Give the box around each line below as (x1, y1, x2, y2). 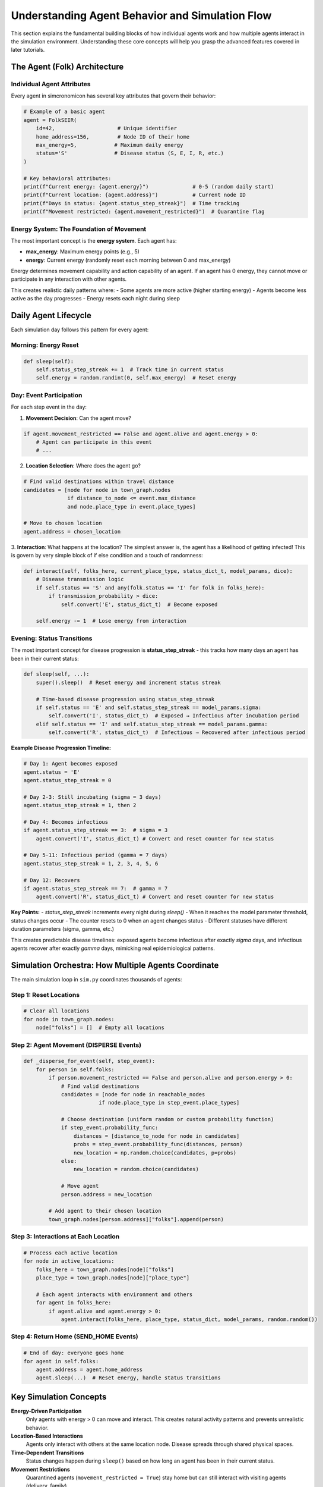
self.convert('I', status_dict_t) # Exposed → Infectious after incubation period (48, 713, 299, 719)
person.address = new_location (61, 1191, 153, 1198)
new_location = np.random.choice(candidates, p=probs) (73, 1149, 237, 1156)
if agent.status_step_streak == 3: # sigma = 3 (23, 827, 168, 834)
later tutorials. (11, 46, 45, 54)
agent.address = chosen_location (23, 528, 121, 535)
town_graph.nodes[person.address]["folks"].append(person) (48, 1216, 224, 1222)
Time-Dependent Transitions (11, 1449, 84, 1456)
